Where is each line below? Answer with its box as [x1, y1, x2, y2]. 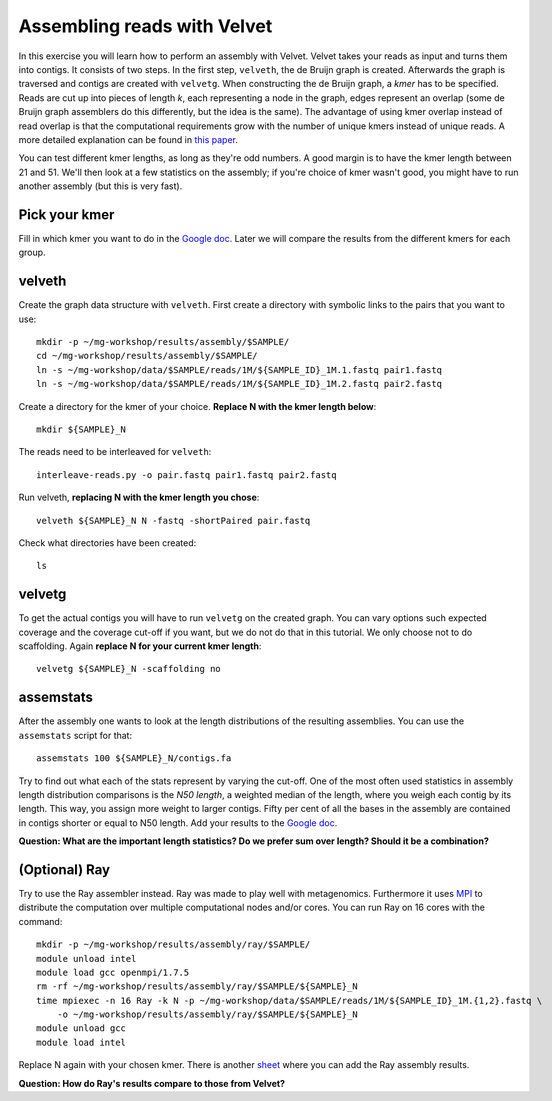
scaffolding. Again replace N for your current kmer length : [18, 640, 262, 652]
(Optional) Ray [18, 861, 110, 878]
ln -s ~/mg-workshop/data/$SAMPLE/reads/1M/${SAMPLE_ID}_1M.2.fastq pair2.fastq [36, 378, 443, 390]
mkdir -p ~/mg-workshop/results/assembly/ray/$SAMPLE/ [36, 939, 311, 950]
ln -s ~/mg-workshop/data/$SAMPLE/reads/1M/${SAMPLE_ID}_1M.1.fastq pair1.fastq [36, 364, 443, 375]
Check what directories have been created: [18, 536, 197, 549]
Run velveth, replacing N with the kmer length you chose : [18, 491, 260, 504]
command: [18, 915, 63, 927]
